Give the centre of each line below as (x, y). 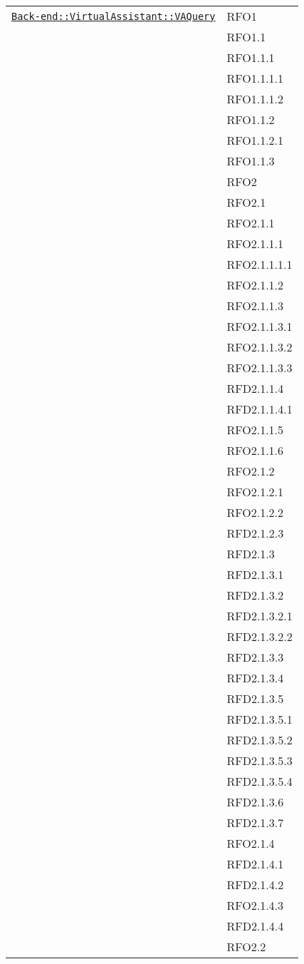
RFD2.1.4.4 (255, 926)
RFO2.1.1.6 (255, 450)
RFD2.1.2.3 (255, 533)
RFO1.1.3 (251, 161)
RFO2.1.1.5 (255, 430)
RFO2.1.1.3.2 (260, 347)
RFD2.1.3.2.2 (260, 636)
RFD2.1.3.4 (255, 678)
